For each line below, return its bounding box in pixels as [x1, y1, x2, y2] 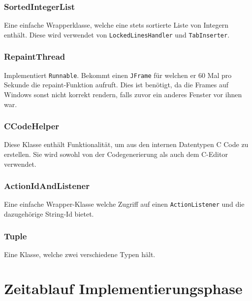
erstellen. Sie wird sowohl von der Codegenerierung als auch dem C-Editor [4, 149, 228, 159]
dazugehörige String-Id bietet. [4, 209, 94, 219]
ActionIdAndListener [4, 180, 90, 192]
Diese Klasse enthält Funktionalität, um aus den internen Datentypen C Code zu [4, 139, 249, 150]
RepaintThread [4, 50, 65, 63]
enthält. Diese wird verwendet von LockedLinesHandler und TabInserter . [4, 29, 230, 39]
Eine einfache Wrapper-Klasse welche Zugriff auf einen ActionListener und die [4, 199, 245, 209]
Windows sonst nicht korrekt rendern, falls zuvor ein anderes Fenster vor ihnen [4, 89, 242, 99]
